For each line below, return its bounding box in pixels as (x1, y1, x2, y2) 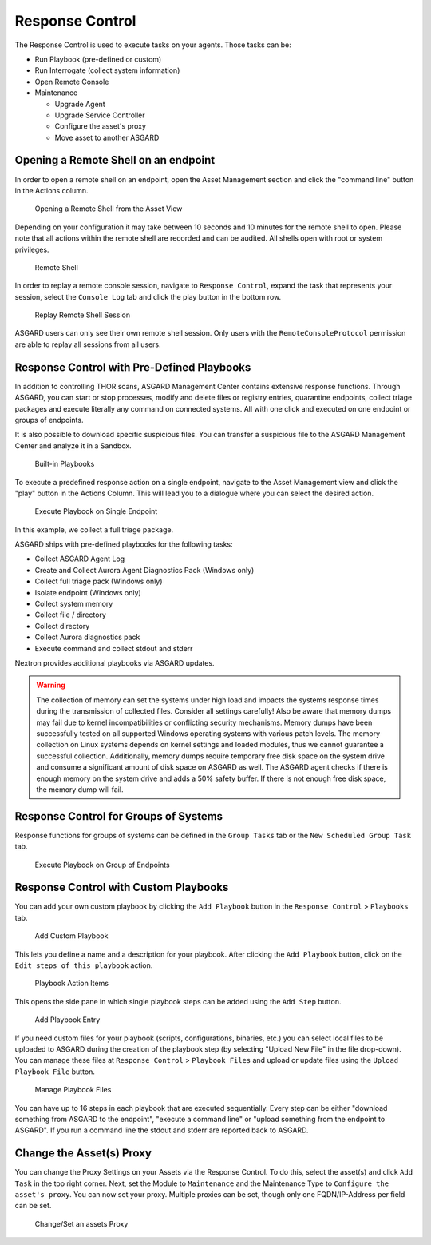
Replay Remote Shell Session (34, 310, 131, 320)
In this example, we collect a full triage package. (14, 524, 174, 535)
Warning (36, 680, 65, 690)
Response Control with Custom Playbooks (14, 881, 229, 894)
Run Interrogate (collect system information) (34, 66, 180, 75)
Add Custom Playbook (34, 931, 109, 941)
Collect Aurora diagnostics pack (34, 632, 140, 642)
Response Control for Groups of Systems (14, 809, 223, 823)
